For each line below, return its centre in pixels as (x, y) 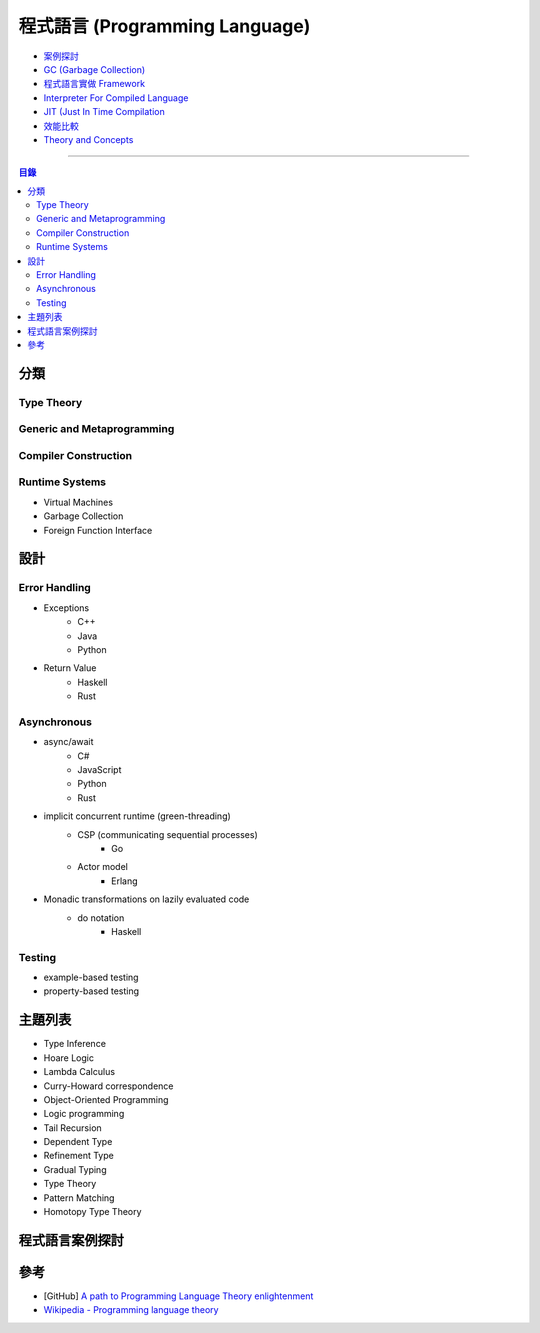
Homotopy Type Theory (92, 1212)
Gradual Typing (75, 1169)
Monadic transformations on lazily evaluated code (146, 899)
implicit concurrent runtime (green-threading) (137, 816)
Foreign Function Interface (98, 530)
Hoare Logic (69, 1057)
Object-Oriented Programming (106, 1099)
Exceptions (66, 607)
